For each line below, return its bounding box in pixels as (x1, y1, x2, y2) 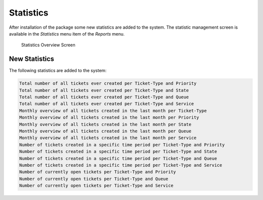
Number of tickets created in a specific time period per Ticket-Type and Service (19, 162, 223, 168)
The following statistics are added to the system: (9, 68, 107, 73)
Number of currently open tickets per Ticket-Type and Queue (19, 176, 169, 182)
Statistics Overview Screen (21, 42, 75, 48)
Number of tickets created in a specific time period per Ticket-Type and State (19, 149, 217, 154)
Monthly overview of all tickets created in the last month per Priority (19, 115, 199, 120)
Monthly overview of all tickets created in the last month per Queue (19, 128, 192, 134)
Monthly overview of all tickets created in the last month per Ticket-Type (19, 108, 207, 113)
